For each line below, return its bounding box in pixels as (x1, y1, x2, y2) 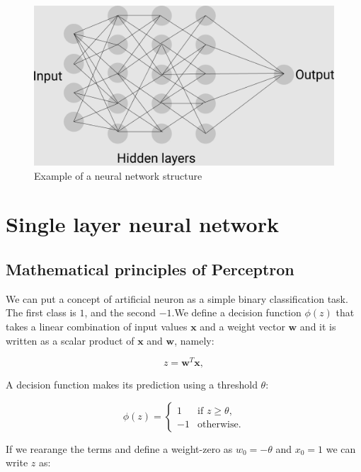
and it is (299, 319, 336, 334)
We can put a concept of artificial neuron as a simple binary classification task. (6, 291, 348, 306)
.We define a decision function (171, 305, 302, 320)
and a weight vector (200, 319, 285, 334)
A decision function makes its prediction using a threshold (6, 377, 258, 392)
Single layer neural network (6, 209, 279, 238)
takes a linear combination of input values (6, 319, 188, 334)
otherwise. (197, 419, 241, 430)
